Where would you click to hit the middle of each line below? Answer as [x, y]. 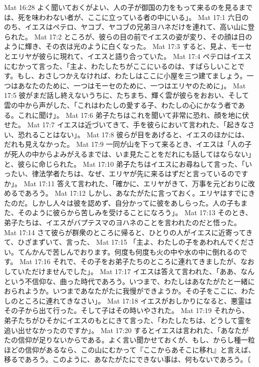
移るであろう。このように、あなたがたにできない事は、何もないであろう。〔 [128, 359]
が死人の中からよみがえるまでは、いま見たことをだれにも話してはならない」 [129, 154]
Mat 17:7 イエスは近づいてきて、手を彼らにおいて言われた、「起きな [137, 125]
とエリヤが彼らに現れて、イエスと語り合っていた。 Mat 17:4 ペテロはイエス [128, 56]
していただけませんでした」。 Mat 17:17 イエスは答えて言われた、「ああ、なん [129, 271]
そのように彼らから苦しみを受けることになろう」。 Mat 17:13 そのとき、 [135, 212]
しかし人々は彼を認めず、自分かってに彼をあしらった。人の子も [136, 202]
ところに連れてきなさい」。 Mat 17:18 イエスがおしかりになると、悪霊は [135, 300]
